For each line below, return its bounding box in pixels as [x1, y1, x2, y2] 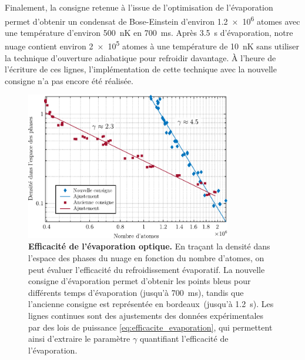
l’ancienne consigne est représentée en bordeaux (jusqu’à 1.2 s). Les [28, 298, 274, 310]
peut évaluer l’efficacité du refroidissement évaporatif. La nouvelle [28, 263, 265, 275]
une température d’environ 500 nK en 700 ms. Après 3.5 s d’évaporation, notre [5, 26, 293, 38]
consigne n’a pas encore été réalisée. [5, 74, 133, 86]
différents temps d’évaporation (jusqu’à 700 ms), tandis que [28, 286, 244, 298]
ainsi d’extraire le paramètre [28, 332, 130, 345]
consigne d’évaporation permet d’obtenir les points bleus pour [28, 275, 251, 287]
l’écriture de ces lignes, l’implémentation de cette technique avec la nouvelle [5, 63, 277, 75]
